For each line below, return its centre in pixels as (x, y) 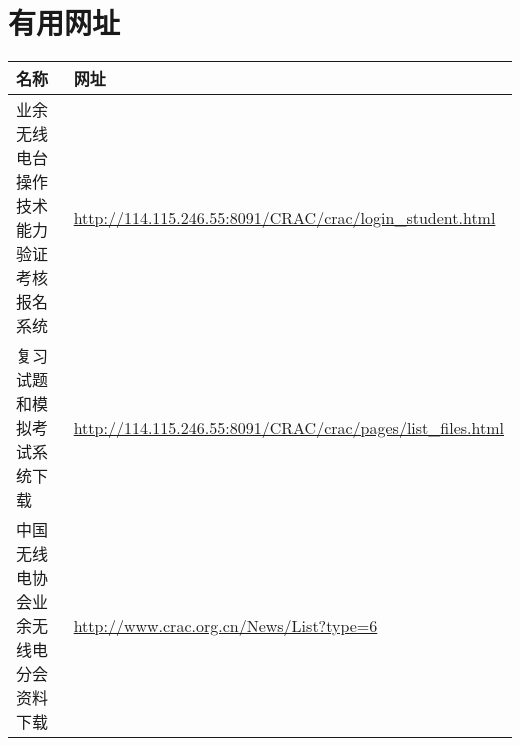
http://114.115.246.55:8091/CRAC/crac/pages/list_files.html (288, 427)
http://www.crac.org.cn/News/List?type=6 (225, 625)
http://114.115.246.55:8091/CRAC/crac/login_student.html (284, 217)
